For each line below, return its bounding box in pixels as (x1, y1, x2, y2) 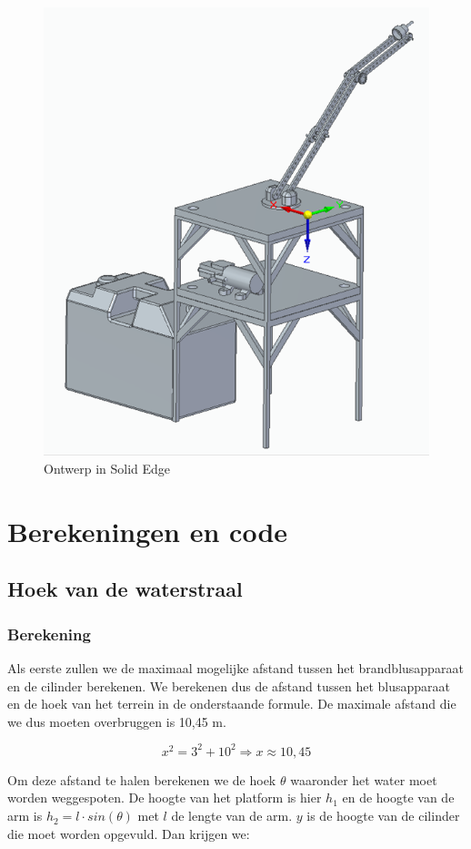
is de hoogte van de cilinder (306, 806, 460, 825)
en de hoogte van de (342, 788, 455, 807)
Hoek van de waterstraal (7, 575, 243, 603)
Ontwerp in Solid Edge (44, 459, 171, 478)
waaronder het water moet (290, 770, 437, 789)
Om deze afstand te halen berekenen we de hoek (7, 770, 276, 789)
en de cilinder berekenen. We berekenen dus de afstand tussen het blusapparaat (7, 676, 451, 695)
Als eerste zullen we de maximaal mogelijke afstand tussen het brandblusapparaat (7, 659, 464, 678)
